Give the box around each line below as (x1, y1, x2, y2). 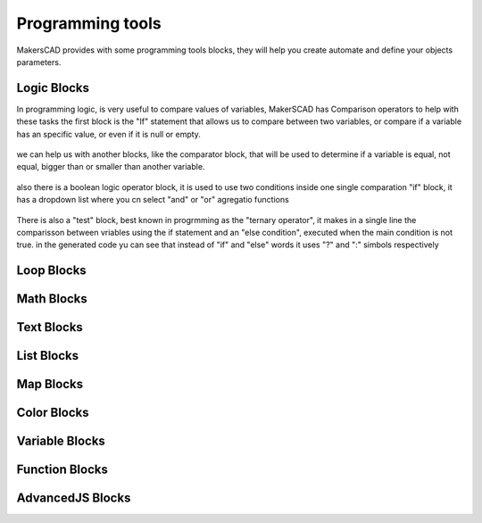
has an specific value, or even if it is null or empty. (16, 129, 201, 139)
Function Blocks (16, 462, 109, 477)
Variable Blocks (16, 434, 106, 449)
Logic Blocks (16, 80, 89, 95)
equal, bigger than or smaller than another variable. (16, 162, 205, 172)
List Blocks (16, 348, 79, 363)
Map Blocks (16, 377, 84, 392)
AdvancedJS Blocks (16, 491, 131, 506)
